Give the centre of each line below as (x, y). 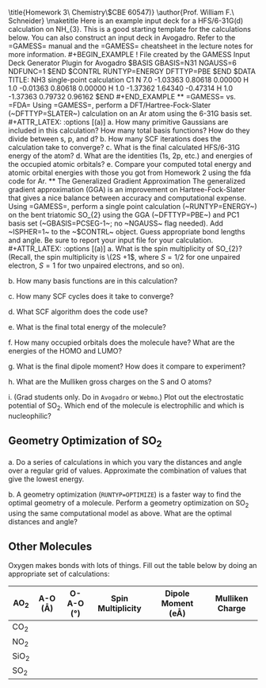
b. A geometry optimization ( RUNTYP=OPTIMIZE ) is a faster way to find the (125, 494)
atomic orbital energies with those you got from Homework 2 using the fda (130, 172)
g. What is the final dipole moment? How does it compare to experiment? (127, 366)
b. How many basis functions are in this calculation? (93, 281)
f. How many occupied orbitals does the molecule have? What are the (122, 342)
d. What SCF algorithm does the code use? (78, 311)
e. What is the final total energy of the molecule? (87, 327)
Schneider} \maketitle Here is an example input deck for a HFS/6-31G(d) (126, 21)
